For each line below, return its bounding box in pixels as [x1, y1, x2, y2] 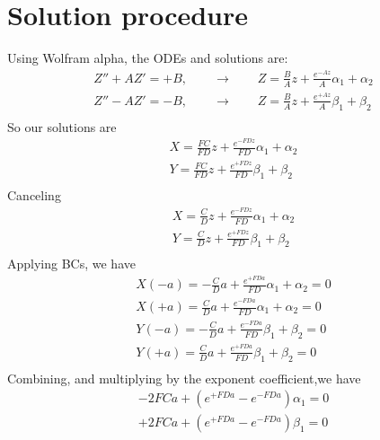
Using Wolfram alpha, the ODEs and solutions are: [7, 48, 288, 67]
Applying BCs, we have [7, 254, 136, 273]
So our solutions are [7, 117, 117, 136]
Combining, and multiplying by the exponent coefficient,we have [7, 368, 361, 387]
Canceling [7, 186, 61, 204]
